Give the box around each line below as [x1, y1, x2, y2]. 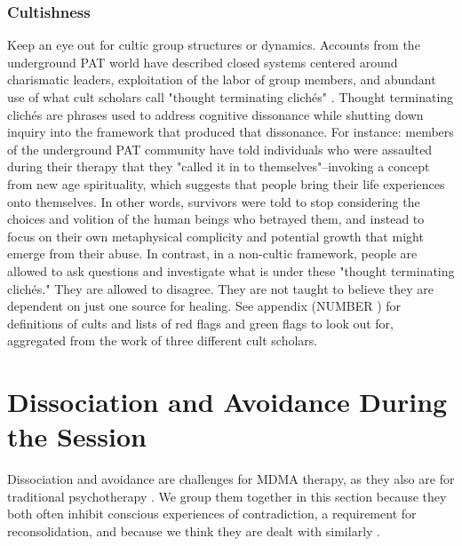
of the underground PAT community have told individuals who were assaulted [7, 139, 433, 158]
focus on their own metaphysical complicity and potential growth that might [7, 226, 424, 245]
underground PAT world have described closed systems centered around [7, 52, 398, 71]
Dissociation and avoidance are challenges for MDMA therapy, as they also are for [7, 470, 455, 488]
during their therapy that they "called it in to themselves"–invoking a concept [7, 157, 430, 176]
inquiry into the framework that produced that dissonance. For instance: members [7, 123, 454, 141]
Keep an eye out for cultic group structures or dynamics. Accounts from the [7, 36, 420, 54]
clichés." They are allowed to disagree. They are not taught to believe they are [7, 279, 434, 297]
